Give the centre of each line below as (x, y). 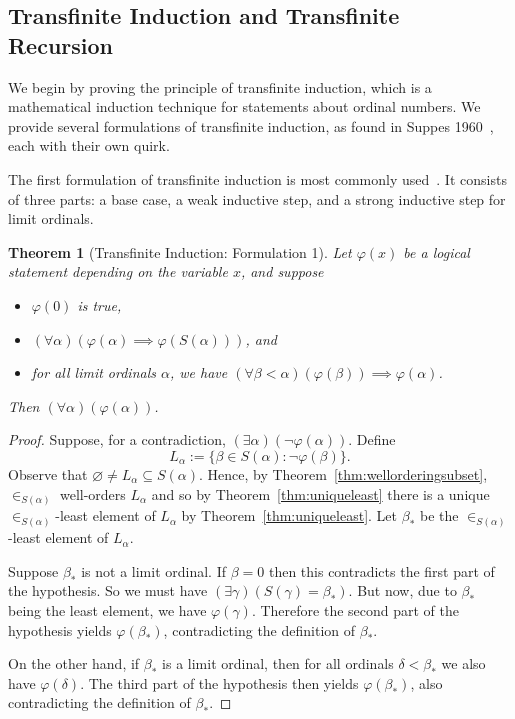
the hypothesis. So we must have (108, 590)
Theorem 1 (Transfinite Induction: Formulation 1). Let (180, 251)
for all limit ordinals (94, 372)
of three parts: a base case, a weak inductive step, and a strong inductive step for (257, 198)
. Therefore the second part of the (355, 610)
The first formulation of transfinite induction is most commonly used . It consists (257, 178)
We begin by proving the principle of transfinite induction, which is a (220, 86)
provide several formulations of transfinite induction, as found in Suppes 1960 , (251, 125)
